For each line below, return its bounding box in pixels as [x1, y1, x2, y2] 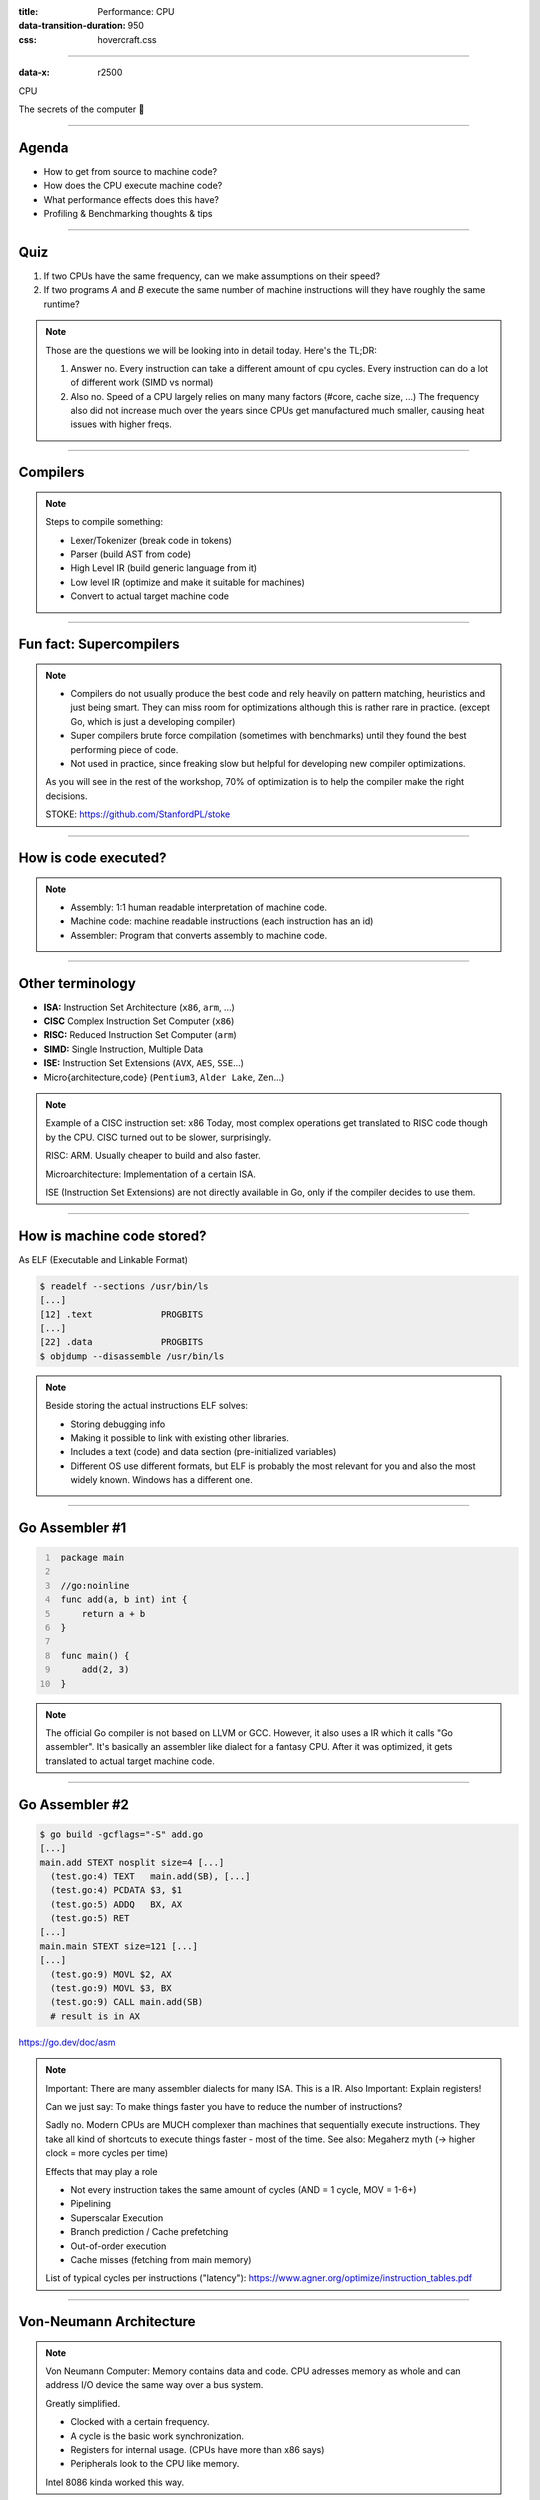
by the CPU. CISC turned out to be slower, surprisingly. [45, 1131, 272, 1143]
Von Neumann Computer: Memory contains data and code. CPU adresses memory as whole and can [45, 2365, 461, 2377]
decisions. [45, 790, 88, 802]
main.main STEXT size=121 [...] [39, 1940, 199, 1952]
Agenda [18, 139, 69, 156]
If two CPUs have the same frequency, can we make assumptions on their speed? [43, 270, 380, 282]
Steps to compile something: [45, 516, 164, 528]
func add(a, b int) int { [60, 1594, 188, 1605]
